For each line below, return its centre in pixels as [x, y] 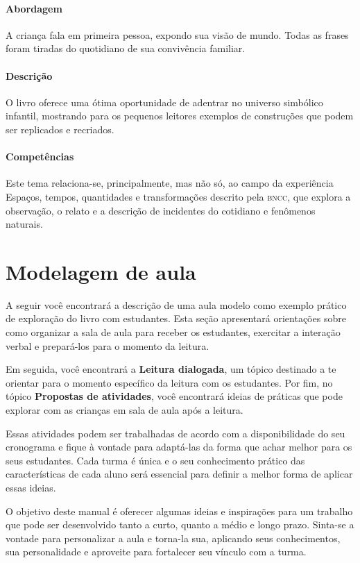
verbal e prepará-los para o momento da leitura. [108, 345]
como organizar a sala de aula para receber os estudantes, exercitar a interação [173, 332]
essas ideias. [31, 487]
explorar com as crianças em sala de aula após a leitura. [125, 410]
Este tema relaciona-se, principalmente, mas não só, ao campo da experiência [170, 183]
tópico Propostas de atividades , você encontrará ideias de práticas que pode [174, 396]
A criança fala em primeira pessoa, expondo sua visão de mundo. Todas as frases [177, 34]
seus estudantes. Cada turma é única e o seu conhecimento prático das [155, 460]
